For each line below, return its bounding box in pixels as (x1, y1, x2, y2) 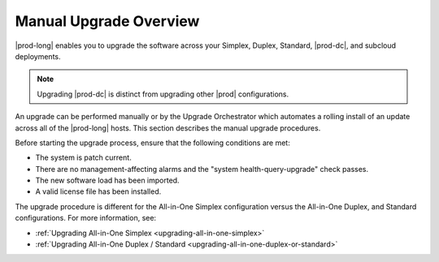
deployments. (15, 51, 61, 61)
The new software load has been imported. (35, 175, 180, 186)
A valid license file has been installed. (35, 187, 162, 196)
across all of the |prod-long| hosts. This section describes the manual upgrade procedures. (15, 122, 321, 133)
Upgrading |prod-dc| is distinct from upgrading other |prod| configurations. (37, 89, 289, 99)
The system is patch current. (35, 152, 132, 162)
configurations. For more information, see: (15, 213, 157, 223)
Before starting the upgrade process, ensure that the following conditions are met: (15, 138, 290, 148)
